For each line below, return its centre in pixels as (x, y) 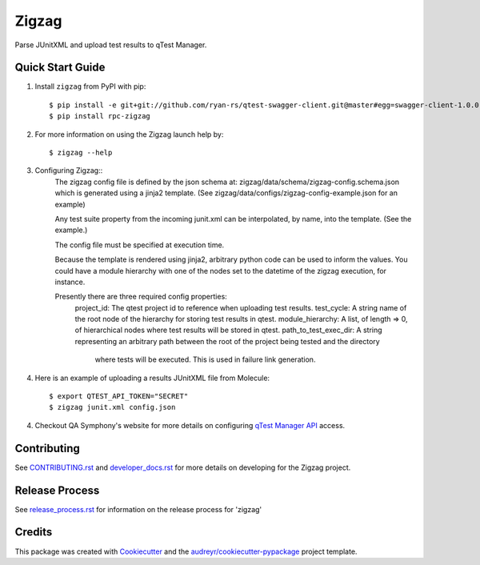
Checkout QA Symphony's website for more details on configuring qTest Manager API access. (190, 425)
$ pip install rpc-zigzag (100, 116)
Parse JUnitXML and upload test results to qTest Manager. (111, 45)
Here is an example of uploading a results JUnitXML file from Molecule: (152, 378)
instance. (70, 282)
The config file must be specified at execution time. (140, 245)
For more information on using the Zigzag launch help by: (129, 134)
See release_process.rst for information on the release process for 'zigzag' (138, 509)
